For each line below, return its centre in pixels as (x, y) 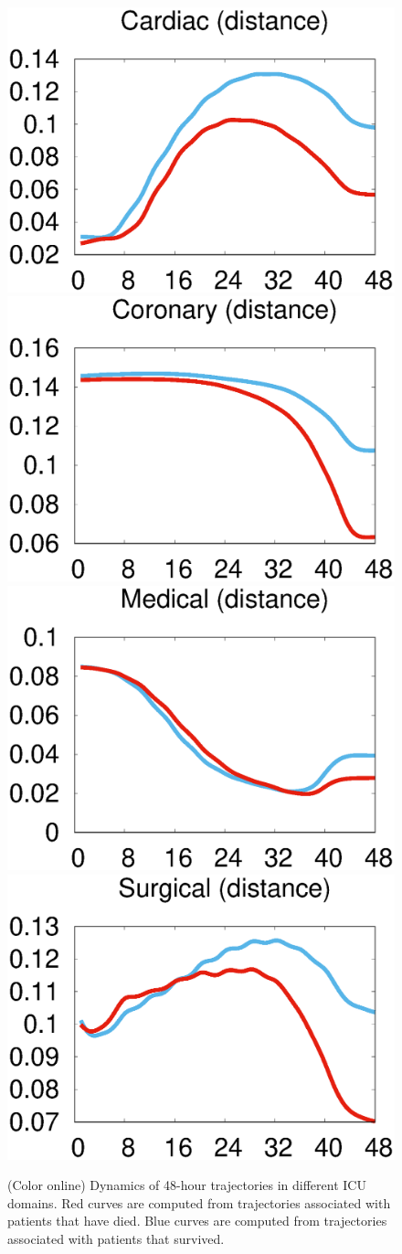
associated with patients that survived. (116, 1238)
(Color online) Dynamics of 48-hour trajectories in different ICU (187, 1185)
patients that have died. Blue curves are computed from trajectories (197, 1221)
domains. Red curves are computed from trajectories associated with (199, 1202)
